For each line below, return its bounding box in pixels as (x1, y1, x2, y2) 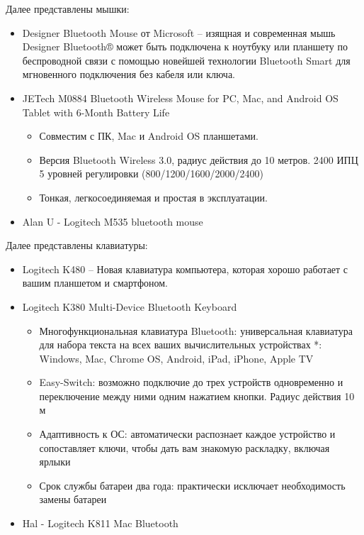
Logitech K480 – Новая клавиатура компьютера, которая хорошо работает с (22, 261, 348, 276)
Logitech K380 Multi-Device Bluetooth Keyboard (22, 299, 237, 314)
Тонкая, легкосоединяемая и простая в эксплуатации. (39, 189, 268, 204)
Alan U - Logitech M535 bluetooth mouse (22, 214, 203, 228)
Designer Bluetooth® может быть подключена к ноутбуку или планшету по (22, 39, 348, 54)
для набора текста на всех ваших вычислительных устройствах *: (39, 337, 322, 352)
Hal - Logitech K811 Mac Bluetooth (22, 516, 178, 531)
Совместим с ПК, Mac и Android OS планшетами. (39, 128, 258, 143)
